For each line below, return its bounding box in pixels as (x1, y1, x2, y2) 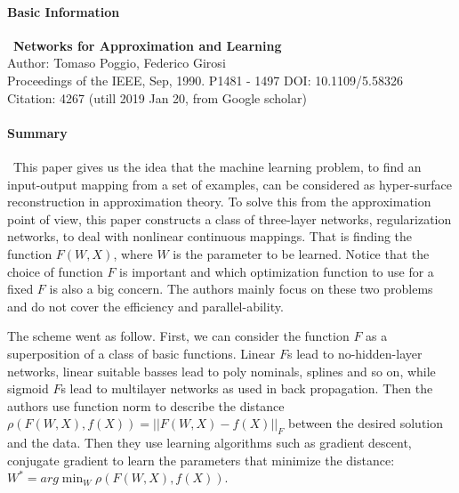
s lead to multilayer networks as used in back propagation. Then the (60, 379, 433, 398)
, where (113, 244, 153, 263)
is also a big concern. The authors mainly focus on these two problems (49, 279, 433, 298)
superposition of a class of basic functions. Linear (7, 343, 276, 362)
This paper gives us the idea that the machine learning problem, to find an (12, 157, 422, 175)
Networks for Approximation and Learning (13, 36, 282, 54)
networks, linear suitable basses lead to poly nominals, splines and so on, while (7, 361, 436, 380)
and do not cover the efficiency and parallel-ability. (7, 296, 284, 315)
